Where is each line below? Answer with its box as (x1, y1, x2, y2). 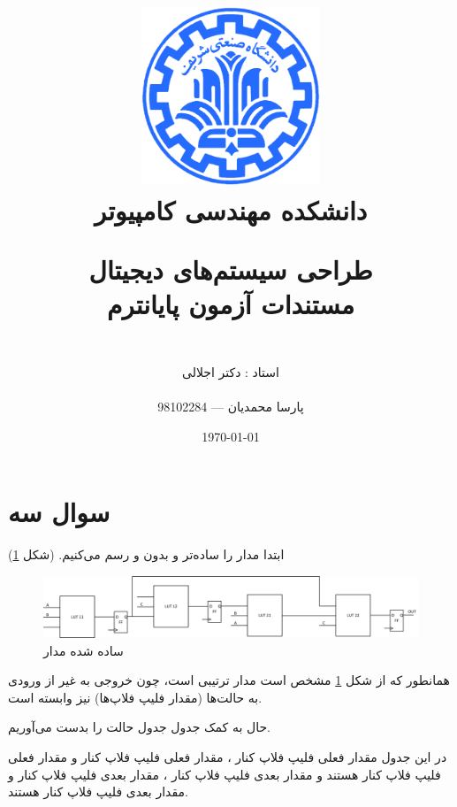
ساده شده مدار (43, 641, 124, 659)
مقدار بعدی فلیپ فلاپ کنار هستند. (8, 782, 188, 801)
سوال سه (8, 494, 110, 530)
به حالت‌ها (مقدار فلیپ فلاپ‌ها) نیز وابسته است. (8, 688, 263, 706)
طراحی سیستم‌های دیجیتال (88, 250, 373, 287)
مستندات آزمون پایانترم (106, 285, 355, 321)
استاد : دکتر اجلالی (182, 362, 279, 380)
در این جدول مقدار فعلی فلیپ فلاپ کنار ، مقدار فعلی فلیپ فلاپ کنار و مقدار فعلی (8, 747, 447, 765)
